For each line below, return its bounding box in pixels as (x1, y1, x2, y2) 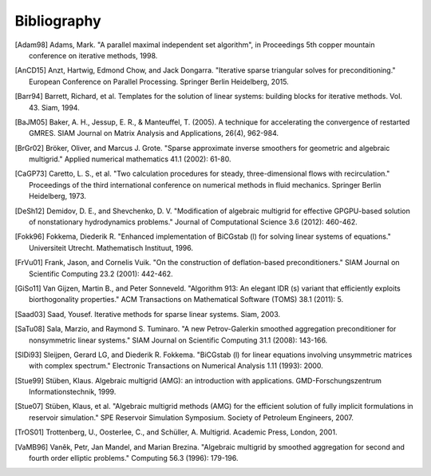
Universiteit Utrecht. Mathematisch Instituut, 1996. (29, 243, 194, 252)
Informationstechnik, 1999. (29, 387, 117, 397)
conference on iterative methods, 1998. (29, 50, 158, 60)
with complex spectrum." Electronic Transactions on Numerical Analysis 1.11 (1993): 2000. (29, 361, 323, 371)
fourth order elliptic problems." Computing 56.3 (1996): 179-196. (29, 454, 239, 463)
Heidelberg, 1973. (29, 192, 87, 201)
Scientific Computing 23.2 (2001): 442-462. (29, 268, 173, 279)
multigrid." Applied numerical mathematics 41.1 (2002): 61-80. (29, 154, 231, 164)
